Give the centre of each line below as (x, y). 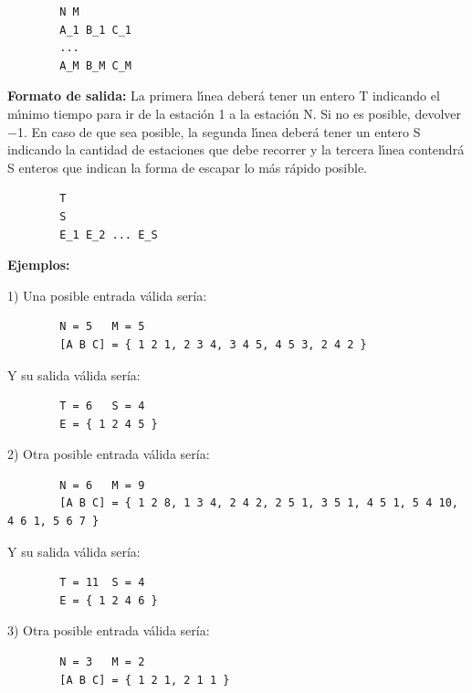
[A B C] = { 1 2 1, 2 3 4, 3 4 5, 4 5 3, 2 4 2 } (213, 344)
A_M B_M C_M (96, 65)
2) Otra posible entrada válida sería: (109, 454)
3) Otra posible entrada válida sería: (109, 630)
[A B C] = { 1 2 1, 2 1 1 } (145, 680)
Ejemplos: (39, 265)
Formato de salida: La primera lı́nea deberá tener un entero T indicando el (224, 96)
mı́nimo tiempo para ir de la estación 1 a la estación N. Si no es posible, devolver (234, 113)
